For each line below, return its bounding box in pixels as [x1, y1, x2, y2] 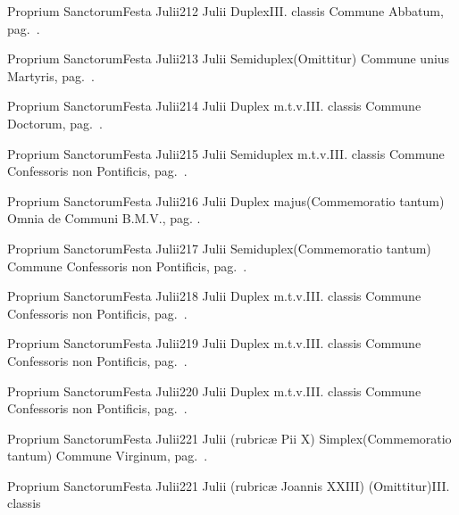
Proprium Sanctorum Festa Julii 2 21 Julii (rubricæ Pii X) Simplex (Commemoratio [7, 428, 452, 447]
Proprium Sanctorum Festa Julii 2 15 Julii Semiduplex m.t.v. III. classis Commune [7, 144, 445, 162]
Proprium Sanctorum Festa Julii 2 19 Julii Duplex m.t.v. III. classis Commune [7, 334, 421, 353]
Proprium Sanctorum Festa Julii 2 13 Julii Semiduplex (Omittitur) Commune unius [7, 49, 450, 68]
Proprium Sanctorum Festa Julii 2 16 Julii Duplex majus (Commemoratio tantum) [7, 191, 445, 210]
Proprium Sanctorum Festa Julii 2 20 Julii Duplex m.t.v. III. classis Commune [7, 381, 421, 400]
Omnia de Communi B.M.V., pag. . [7, 209, 201, 228]
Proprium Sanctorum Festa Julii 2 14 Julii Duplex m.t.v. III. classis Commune [7, 96, 421, 115]
